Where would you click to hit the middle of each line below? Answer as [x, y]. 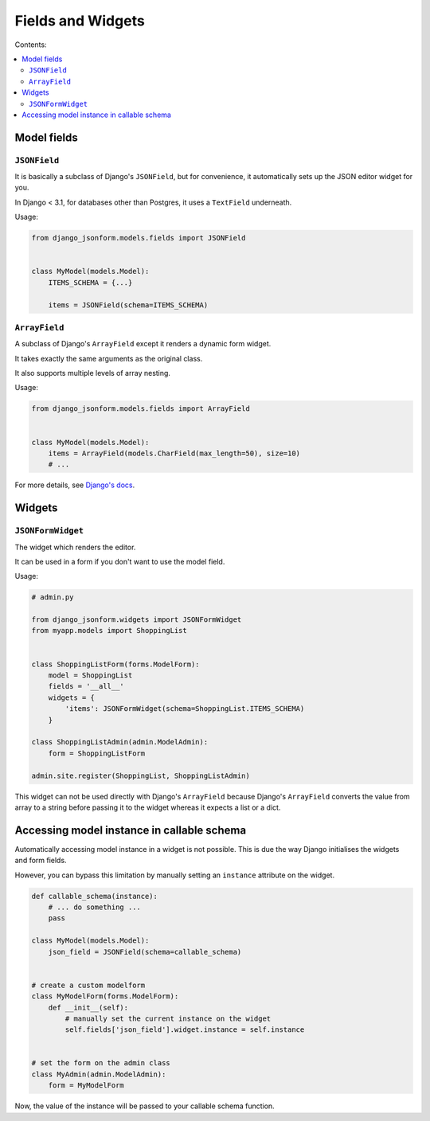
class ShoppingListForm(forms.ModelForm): [115, 664]
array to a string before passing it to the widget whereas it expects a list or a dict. [148, 807]
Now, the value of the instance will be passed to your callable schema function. [145, 1106]
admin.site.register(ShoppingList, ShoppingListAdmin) [141, 775]
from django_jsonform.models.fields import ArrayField [141, 409]
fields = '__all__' [86, 686]
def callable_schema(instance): [95, 896]
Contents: [31, 45]
